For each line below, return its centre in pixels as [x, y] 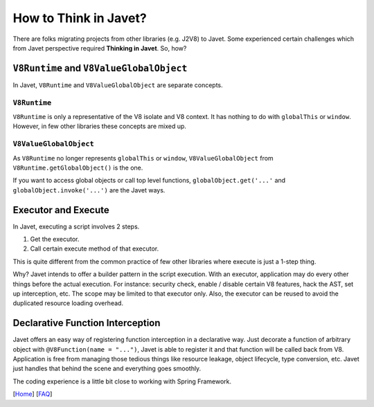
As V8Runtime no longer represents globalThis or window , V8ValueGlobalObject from [143, 158]
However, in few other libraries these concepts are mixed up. [100, 126]
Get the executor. [55, 239]
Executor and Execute [61, 210]
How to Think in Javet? [80, 18]
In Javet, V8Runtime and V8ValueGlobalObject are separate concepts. [118, 85]
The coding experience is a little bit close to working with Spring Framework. [122, 381]
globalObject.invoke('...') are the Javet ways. [89, 190]
